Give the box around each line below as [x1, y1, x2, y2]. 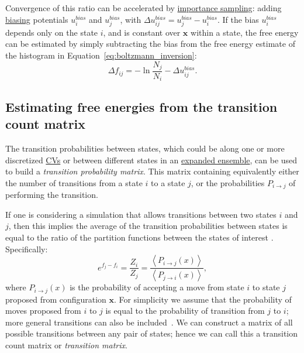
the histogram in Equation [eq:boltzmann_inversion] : [5, 49, 197, 61]
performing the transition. [5, 189, 98, 201]
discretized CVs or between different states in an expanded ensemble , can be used [5, 153, 298, 166]
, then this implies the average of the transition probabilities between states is [8, 220, 288, 232]
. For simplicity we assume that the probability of [114, 293, 292, 305]
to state [252, 281, 280, 293]
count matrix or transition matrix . [5, 338, 127, 351]
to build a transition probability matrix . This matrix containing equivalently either [5, 165, 299, 177]
